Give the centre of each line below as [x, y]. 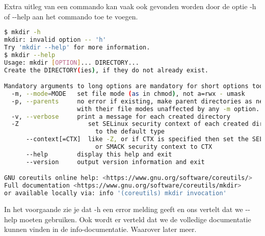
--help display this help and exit [99, 154]
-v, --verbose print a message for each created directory [121, 116]
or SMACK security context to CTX [154, 147]
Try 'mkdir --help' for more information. [77, 47]
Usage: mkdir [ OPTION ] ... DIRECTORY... [72, 62]
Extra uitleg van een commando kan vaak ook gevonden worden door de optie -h [130, 6]
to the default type [130, 132]
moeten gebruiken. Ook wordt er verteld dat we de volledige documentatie [135, 219]
